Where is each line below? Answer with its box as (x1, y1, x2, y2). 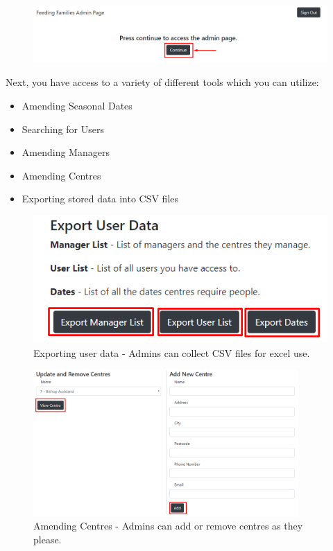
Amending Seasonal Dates (22, 98, 133, 112)
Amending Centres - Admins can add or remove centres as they (33, 518, 303, 533)
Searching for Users (22, 121, 104, 136)
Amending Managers (22, 145, 110, 159)
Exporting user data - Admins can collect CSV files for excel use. (33, 345, 310, 360)
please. (33, 532, 62, 547)
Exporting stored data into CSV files (22, 191, 179, 206)
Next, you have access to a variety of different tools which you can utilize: (6, 75, 319, 89)
